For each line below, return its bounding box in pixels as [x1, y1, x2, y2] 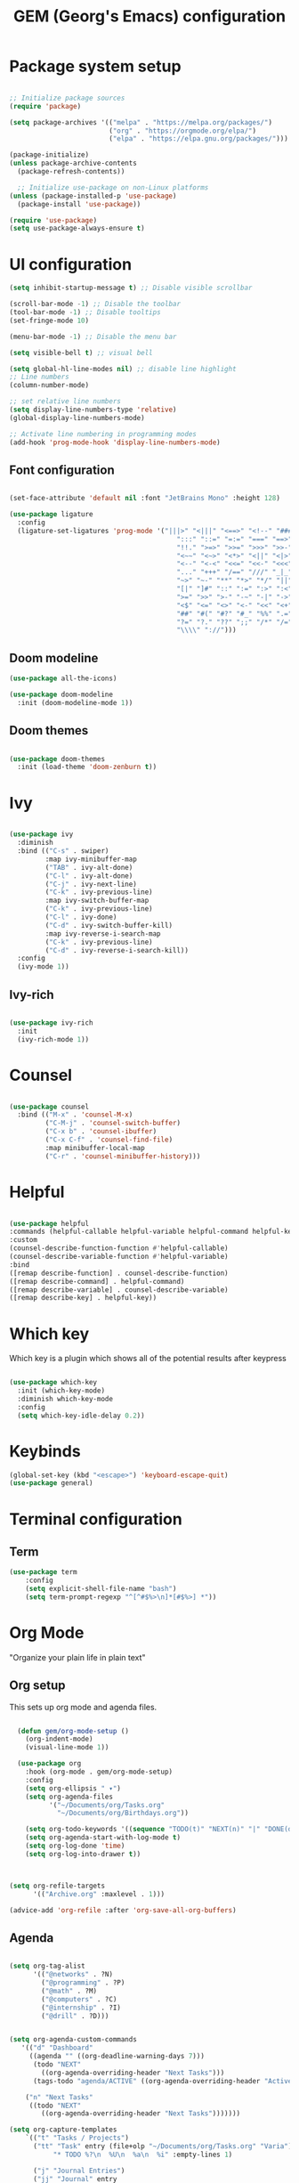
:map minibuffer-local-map [44, 1143, 145, 1152]
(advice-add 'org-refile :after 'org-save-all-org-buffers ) [9, 1905, 238, 1915]
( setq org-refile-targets [9, 1881, 105, 1890]
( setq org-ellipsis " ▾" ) [25, 1783, 122, 1793]
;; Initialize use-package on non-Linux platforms [17, 183, 209, 192]
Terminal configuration [9, 1509, 182, 1529]
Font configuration [9, 462, 115, 477]
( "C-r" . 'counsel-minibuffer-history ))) [44, 1151, 201, 1161]
